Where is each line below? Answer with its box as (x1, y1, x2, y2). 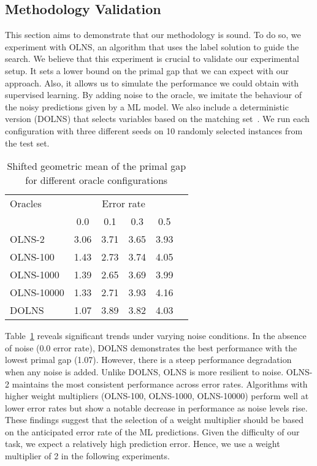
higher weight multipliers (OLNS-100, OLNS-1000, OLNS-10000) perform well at (5, 389, 309, 402)
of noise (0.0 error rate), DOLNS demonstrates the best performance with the (5, 341, 297, 354)
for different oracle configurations (25, 173, 168, 188)
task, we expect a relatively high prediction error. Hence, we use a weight (5, 437, 280, 450)
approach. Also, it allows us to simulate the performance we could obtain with (5, 76, 299, 89)
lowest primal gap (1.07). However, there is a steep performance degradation (5, 353, 292, 366)
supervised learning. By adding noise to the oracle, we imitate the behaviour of (5, 88, 302, 101)
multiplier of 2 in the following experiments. (5, 449, 170, 462)
